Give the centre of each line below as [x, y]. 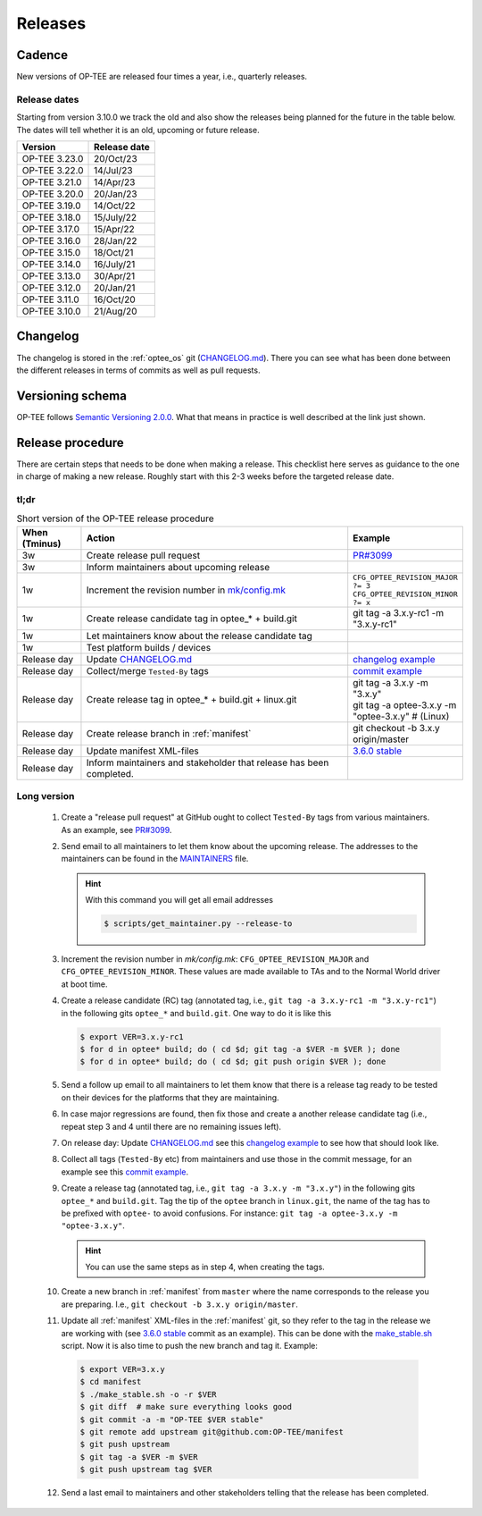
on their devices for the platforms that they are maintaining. [170, 1097]
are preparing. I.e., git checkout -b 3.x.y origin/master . [179, 1304]
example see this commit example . [125, 1172]
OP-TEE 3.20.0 [53, 194]
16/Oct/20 [115, 299]
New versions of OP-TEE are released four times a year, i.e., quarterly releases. [162, 77]
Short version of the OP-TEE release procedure [115, 518]
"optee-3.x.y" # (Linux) [401, 716]
